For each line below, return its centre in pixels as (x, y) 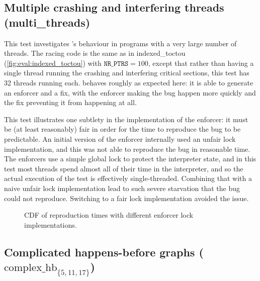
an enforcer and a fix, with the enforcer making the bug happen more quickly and (130, 92)
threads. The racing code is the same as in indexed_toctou (95, 53)
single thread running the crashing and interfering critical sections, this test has (127, 73)
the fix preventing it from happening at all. (70, 102)
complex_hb (31, 268)
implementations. (51, 224)
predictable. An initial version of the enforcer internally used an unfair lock (120, 138)
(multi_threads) (47, 22)
